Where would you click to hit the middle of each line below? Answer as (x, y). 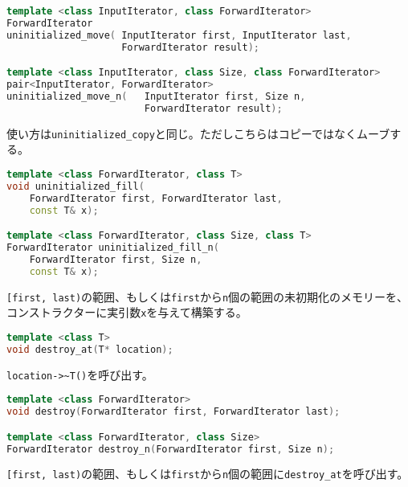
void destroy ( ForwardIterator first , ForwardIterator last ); (173, 412)
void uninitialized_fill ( (75, 186)
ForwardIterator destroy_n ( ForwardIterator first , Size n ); (171, 449)
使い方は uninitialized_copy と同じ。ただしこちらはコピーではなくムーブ (198, 133)
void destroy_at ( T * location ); (90, 349)
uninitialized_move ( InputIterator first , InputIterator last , (179, 35)
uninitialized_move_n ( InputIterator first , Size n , (156, 96)
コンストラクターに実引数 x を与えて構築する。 (127, 312)
